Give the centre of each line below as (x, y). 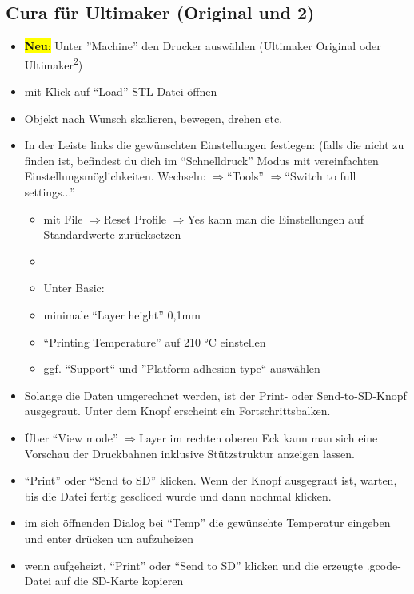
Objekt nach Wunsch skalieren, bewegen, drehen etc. (153, 118)
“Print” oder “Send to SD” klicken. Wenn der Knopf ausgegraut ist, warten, (211, 480)
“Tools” (245, 176)
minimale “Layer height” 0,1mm (122, 314)
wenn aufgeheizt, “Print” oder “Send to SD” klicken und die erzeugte (194, 565)
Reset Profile (135, 218)
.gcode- (384, 565)
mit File (63, 218)
